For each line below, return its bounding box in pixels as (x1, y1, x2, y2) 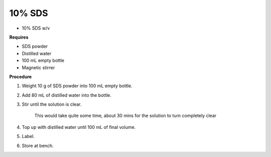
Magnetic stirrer (22, 64, 55, 70)
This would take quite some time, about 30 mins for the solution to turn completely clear (34, 113, 217, 119)
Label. (22, 133, 35, 139)
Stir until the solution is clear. (22, 101, 82, 107)
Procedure (9, 73, 32, 80)
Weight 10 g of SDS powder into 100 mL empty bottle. (22, 83, 132, 89)
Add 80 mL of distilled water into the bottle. (22, 92, 111, 98)
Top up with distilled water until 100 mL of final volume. (22, 124, 136, 130)
